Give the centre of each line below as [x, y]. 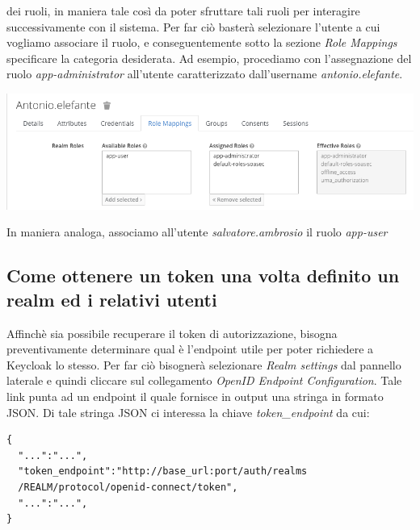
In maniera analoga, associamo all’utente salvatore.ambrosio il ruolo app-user [197, 232]
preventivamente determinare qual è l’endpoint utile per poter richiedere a [190, 349]
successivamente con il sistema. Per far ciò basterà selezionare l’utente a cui [193, 26]
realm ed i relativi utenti [112, 299]
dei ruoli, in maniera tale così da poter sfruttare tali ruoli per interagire [183, 10]
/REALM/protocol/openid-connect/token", [128, 487]
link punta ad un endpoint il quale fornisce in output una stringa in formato [195, 396]
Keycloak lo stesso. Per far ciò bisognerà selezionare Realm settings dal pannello [204, 364]
